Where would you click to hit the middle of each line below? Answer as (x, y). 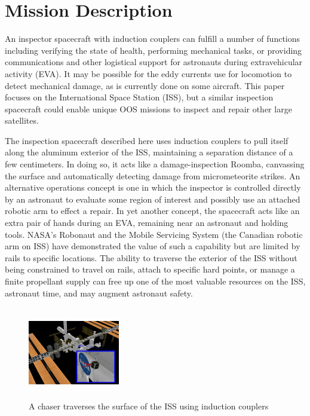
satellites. (22, 120)
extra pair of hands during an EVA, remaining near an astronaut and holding (147, 223)
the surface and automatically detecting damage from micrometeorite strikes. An (153, 175)
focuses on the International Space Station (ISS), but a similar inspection (139, 97)
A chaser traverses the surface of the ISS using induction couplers (149, 406)
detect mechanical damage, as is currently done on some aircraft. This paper (145, 85)
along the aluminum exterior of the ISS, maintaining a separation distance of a (149, 152)
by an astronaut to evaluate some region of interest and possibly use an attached (153, 199)
